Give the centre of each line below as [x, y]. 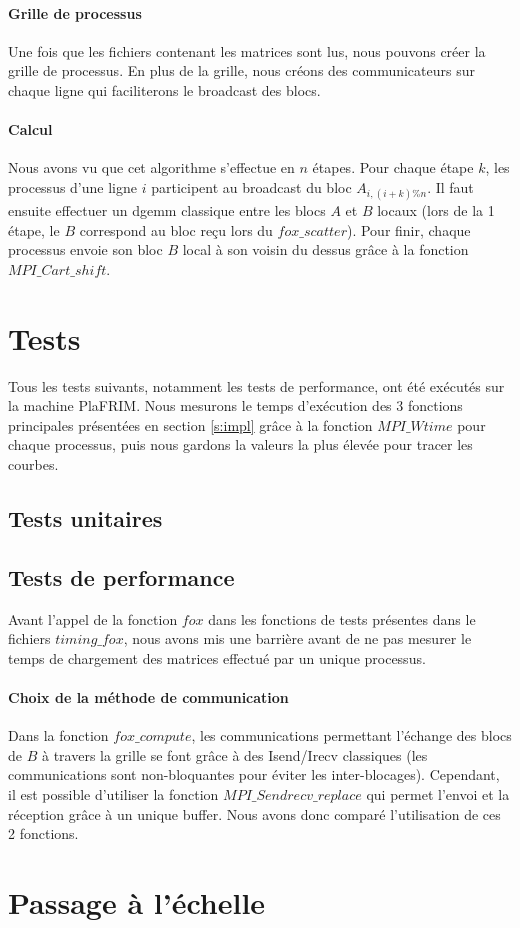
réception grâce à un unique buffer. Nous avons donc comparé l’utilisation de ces [254, 813]
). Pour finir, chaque [408, 229]
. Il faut [450, 186]
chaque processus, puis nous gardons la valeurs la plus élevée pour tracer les [240, 444]
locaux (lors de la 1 [436, 210]
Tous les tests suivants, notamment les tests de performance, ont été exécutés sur [256, 385]
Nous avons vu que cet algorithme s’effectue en [151, 167]
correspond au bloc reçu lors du [176, 229]
